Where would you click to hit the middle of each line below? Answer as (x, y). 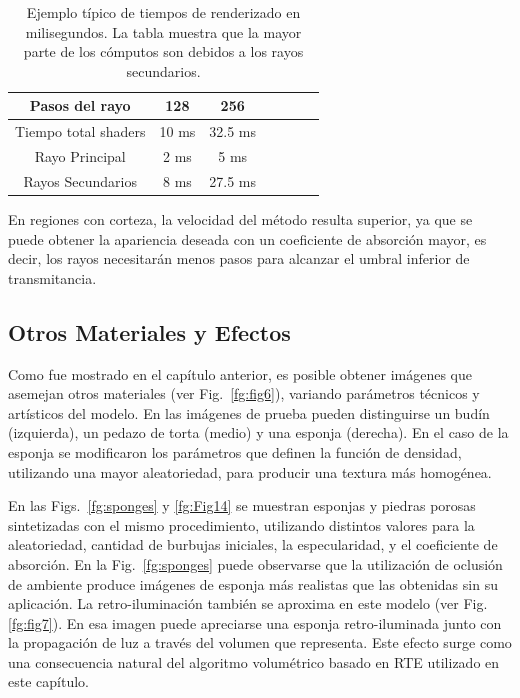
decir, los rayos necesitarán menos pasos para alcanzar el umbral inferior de (239, 258)
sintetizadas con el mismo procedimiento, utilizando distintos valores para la (241, 524)
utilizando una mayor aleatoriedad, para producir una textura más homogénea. (250, 471)
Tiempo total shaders (80, 131)
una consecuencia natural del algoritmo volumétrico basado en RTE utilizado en (254, 661)
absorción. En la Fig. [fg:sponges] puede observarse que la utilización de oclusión (255, 563)
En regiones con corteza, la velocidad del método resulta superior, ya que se (240, 219)
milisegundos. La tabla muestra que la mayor (163, 31)
